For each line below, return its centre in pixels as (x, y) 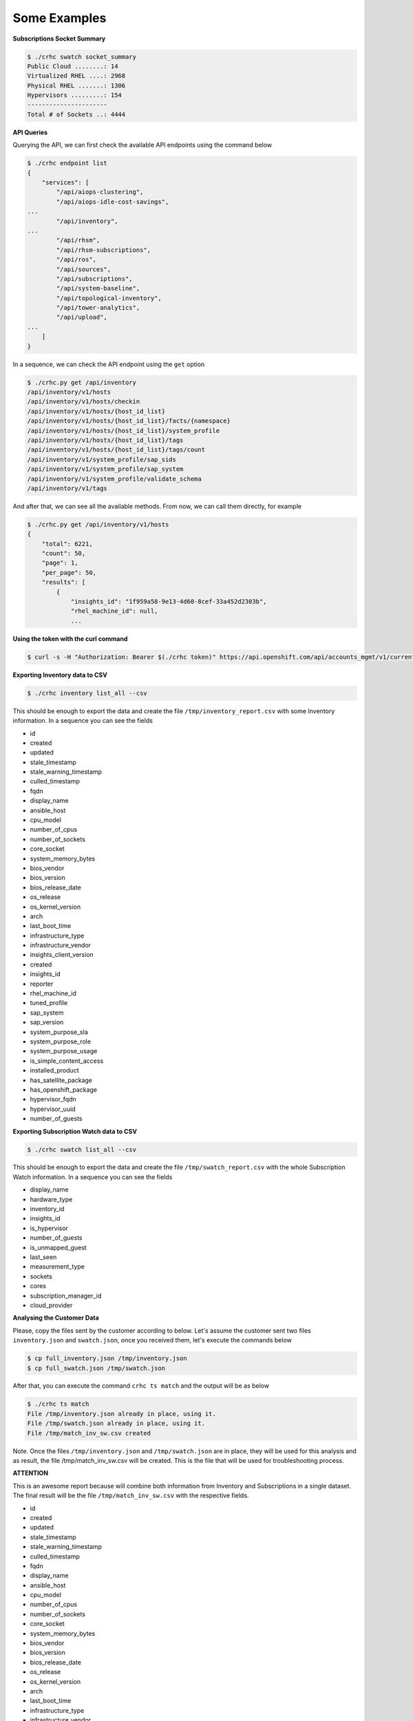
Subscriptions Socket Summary (59, 39)
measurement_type (57, 1267)
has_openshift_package (64, 1089)
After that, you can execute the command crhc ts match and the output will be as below (141, 1386)
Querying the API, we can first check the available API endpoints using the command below (142, 145)
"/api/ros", (76, 260)
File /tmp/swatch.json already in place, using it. (116, 1424)
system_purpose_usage (64, 1051)
